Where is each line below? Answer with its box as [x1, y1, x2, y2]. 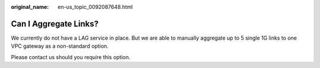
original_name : [11, 4, 49, 10]
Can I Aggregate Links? [11, 18, 99, 29]
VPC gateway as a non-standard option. [11, 43, 109, 50]
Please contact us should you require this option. [11, 53, 130, 60]
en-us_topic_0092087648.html [57, 4, 133, 10]
